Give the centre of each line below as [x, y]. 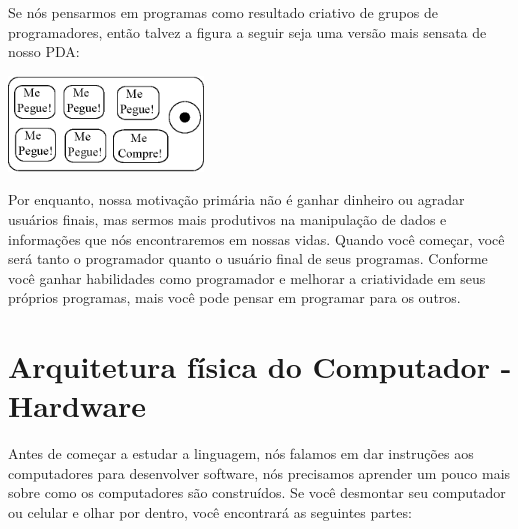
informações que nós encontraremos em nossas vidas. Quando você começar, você [256, 238]
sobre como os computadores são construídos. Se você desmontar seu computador [257, 492]
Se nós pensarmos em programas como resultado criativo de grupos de [223, 12]
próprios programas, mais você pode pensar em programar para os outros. [234, 297]
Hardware [77, 405]
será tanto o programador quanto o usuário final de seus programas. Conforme [248, 258]
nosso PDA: [44, 51]
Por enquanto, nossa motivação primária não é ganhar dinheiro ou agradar [236, 199]
